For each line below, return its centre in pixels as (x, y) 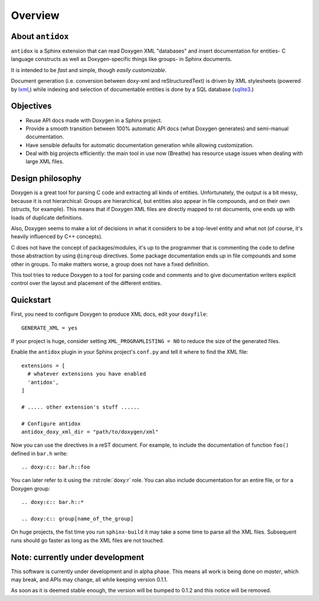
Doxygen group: (30, 489)
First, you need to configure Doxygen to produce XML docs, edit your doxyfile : (109, 314)
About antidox (40, 36)
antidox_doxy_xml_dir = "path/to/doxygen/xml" (90, 432)
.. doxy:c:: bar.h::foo (56, 467)
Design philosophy (46, 178)
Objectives (31, 106)
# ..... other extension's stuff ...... (81, 407)
